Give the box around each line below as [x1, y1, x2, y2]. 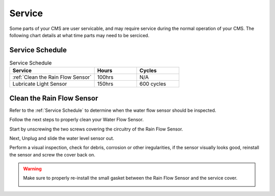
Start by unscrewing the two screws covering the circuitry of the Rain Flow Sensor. [9, 126, 183, 132]
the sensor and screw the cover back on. [9, 151, 96, 157]
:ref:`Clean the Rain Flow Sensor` [12, 74, 92, 81]
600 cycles [139, 80, 167, 87]
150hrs [97, 80, 114, 87]
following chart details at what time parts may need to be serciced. [9, 32, 150, 38]
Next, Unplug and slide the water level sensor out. [9, 135, 115, 141]
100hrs [97, 74, 114, 81]
